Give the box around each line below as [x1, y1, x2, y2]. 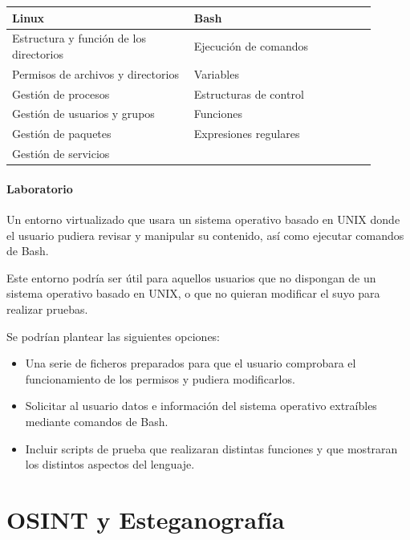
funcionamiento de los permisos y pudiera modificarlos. [25, 370, 295, 387]
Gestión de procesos [12, 85, 110, 102]
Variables [193, 65, 239, 82]
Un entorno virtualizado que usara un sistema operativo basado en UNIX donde [6, 211, 400, 228]
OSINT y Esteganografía [6, 502, 285, 535]
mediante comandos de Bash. [25, 412, 168, 429]
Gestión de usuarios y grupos [12, 105, 155, 122]
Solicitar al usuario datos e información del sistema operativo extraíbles [25, 397, 377, 414]
